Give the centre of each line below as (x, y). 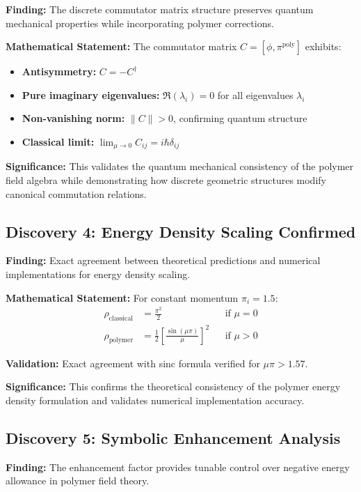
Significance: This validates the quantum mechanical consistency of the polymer (180, 166)
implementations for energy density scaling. (98, 274)
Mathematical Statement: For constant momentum (122, 297)
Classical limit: (58, 141)
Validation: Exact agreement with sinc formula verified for (133, 363)
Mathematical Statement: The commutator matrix (121, 46)
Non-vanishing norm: (73, 118)
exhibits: (323, 46)
